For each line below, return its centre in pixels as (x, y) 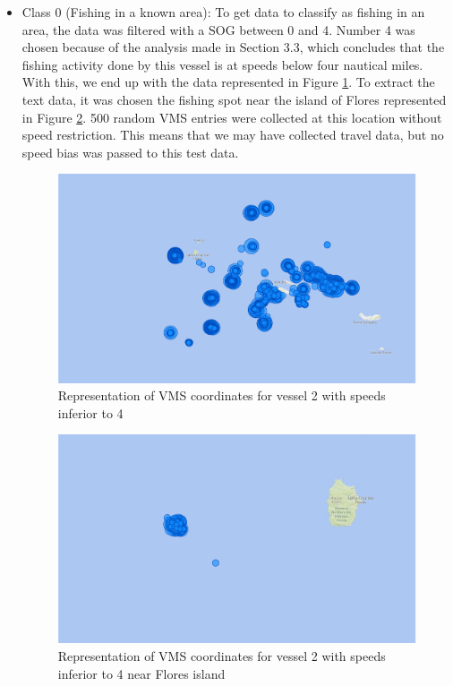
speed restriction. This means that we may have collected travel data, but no (233, 135)
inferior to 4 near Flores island (141, 673)
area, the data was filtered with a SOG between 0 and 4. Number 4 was (218, 29)
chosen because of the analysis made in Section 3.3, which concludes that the (233, 47)
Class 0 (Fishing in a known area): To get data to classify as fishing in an (223, 12)
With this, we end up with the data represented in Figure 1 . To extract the (228, 82)
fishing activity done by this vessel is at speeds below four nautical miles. (222, 64)
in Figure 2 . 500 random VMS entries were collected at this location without (232, 117)
